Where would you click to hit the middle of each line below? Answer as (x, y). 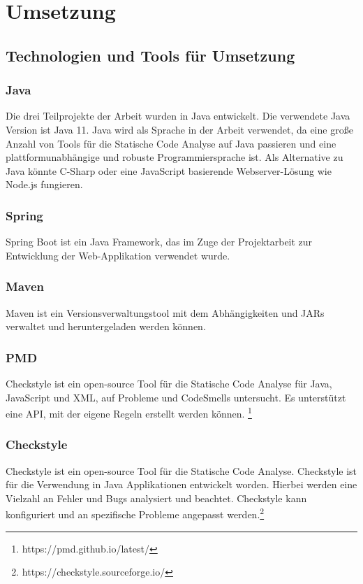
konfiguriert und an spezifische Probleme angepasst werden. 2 (135, 513)
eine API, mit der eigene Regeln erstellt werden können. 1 (129, 412)
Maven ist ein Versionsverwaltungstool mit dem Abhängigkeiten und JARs (165, 312)
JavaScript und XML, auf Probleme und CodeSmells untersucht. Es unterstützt (176, 397)
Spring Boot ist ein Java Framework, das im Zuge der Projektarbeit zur (159, 242)
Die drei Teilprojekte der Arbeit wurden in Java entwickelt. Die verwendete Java (178, 116)
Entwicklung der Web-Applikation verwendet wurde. (118, 255)
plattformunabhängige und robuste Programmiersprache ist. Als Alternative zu (175, 157)
